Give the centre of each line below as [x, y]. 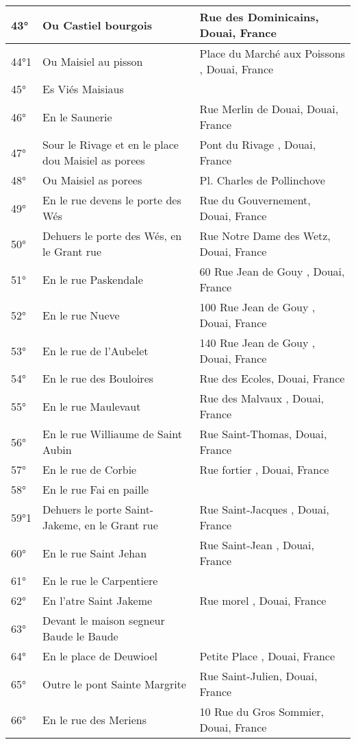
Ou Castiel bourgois [98, 25]
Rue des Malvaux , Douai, [262, 398]
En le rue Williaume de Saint [112, 434]
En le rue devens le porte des [112, 200]
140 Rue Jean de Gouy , [257, 343]
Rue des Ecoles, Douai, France [272, 378]
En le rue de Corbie [90, 469]
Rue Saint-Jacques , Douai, [264, 509]
